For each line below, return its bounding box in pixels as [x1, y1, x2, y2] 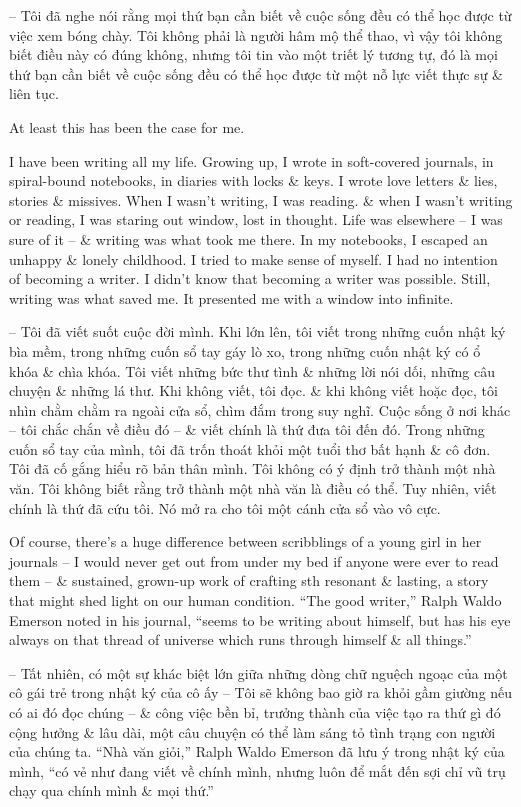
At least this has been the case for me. [9, 116, 245, 137]
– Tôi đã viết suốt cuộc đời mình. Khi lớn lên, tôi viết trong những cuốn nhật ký [9, 321, 506, 342]
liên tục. [9, 83, 59, 104]
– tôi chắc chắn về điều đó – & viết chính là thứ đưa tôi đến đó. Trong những [9, 419, 485, 440]
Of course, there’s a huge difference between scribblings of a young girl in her [9, 531, 482, 552]
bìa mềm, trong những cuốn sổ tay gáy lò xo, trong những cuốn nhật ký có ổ [9, 340, 481, 361]
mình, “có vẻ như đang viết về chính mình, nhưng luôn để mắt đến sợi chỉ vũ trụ [9, 760, 506, 781]
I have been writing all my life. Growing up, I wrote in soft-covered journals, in [9, 150, 494, 171]
